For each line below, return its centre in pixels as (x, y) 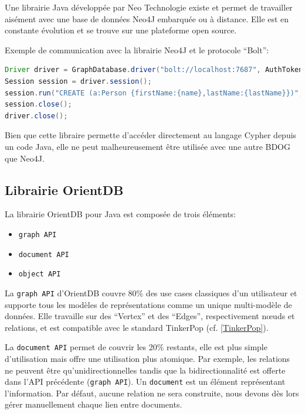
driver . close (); (36, 116)
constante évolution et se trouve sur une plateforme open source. (121, 30)
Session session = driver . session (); (78, 81)
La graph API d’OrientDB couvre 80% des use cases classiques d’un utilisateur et (151, 292)
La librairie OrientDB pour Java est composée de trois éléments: (121, 214)
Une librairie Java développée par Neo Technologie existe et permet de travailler (149, 7)
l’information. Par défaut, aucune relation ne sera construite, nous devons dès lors (152, 393)
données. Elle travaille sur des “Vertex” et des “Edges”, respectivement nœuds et (150, 316)
